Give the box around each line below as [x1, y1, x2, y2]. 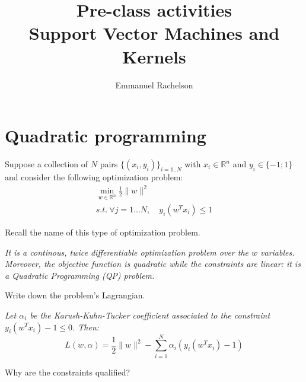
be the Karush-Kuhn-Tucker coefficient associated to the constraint [30, 308, 270, 321]
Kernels [122, 44, 186, 68]
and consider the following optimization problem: [5, 171, 183, 183]
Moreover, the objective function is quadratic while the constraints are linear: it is [5, 257, 301, 270]
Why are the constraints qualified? [5, 365, 130, 378]
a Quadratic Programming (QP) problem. [5, 269, 155, 281]
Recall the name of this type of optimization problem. [5, 225, 200, 238]
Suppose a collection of [5, 158, 88, 170]
